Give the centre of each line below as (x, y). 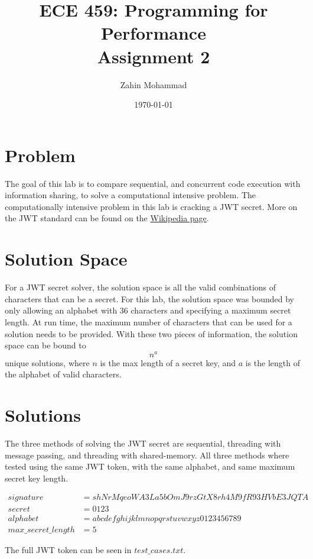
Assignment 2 (154, 56)
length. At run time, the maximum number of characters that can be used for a (149, 321)
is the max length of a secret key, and (168, 362)
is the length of (273, 362)
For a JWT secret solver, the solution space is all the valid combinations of (141, 287)
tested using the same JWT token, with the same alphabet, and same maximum (150, 466)
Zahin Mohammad (154, 84)
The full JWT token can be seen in (68, 549)
